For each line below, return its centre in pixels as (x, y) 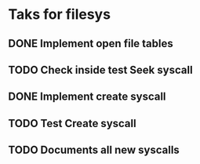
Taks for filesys (60, 15)
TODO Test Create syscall (72, 123)
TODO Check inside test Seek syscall (101, 69)
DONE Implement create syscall (87, 97)
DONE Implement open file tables (91, 44)
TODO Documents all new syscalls (94, 150)
